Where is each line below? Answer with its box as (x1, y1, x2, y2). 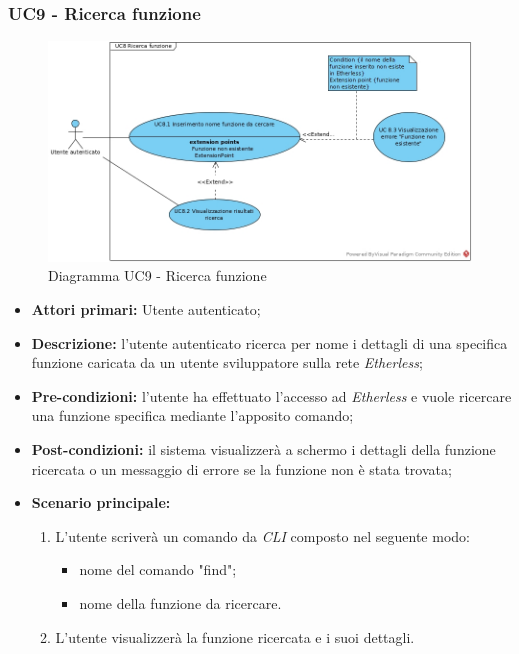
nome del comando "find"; (79, 559, 237, 580)
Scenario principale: (31, 492, 171, 513)
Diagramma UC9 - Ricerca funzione (48, 265, 267, 286)
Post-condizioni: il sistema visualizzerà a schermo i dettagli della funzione (31, 439, 496, 459)
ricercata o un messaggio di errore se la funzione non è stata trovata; (31, 458, 452, 479)
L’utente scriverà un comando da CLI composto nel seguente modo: (55, 525, 470, 546)
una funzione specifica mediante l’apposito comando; (31, 405, 354, 426)
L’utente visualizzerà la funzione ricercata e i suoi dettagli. (55, 626, 415, 647)
